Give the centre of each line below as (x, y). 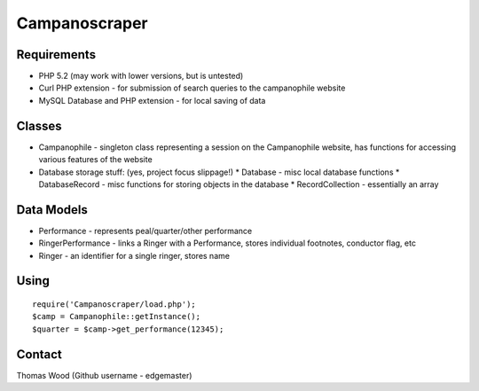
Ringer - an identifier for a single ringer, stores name (134, 255)
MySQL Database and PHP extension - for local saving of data (152, 100)
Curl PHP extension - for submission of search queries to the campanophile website (192, 88)
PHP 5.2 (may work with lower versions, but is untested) (141, 76)
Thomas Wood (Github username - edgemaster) (104, 375)
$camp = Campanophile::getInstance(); (117, 317)
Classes (39, 125)
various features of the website (95, 160)
